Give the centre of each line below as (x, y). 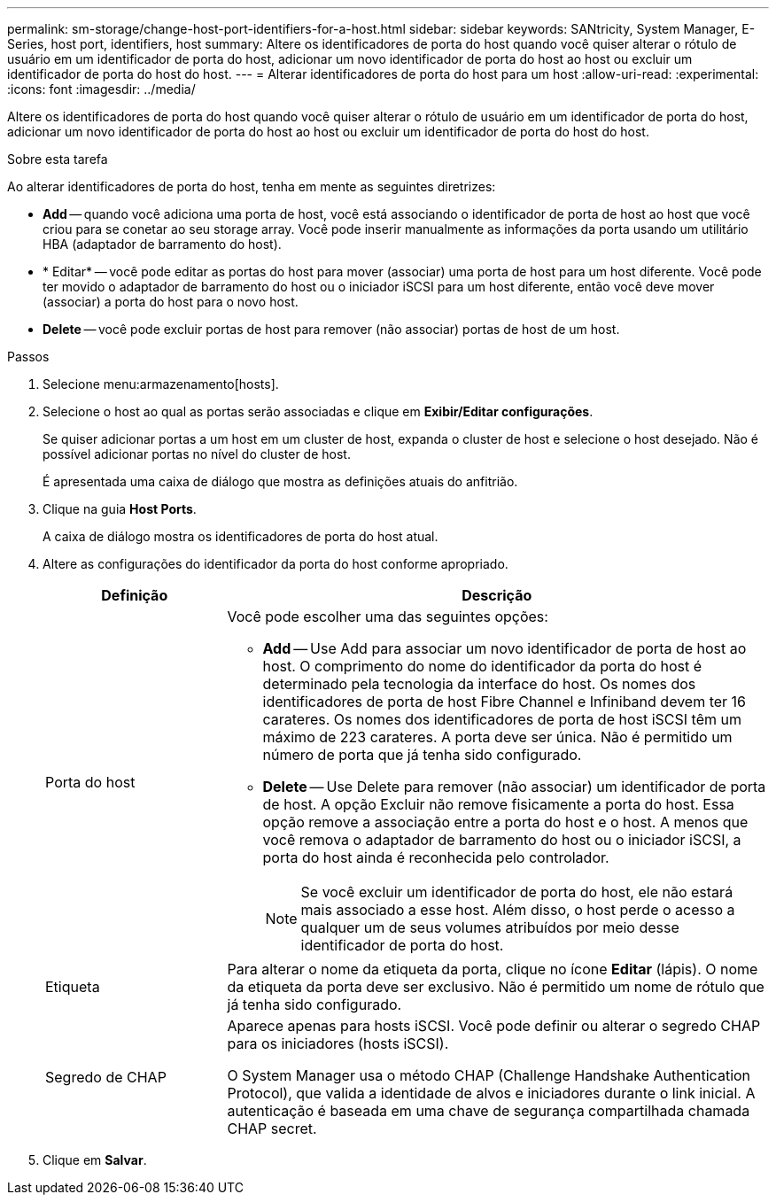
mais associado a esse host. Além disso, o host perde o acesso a (518, 910)
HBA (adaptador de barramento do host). (162, 244)
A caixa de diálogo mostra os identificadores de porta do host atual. (241, 536)
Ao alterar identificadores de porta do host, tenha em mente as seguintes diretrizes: (252, 186)
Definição (135, 595)
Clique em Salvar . (95, 1160)
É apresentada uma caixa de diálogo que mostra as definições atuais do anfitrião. (280, 481)
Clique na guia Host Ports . (120, 509)
